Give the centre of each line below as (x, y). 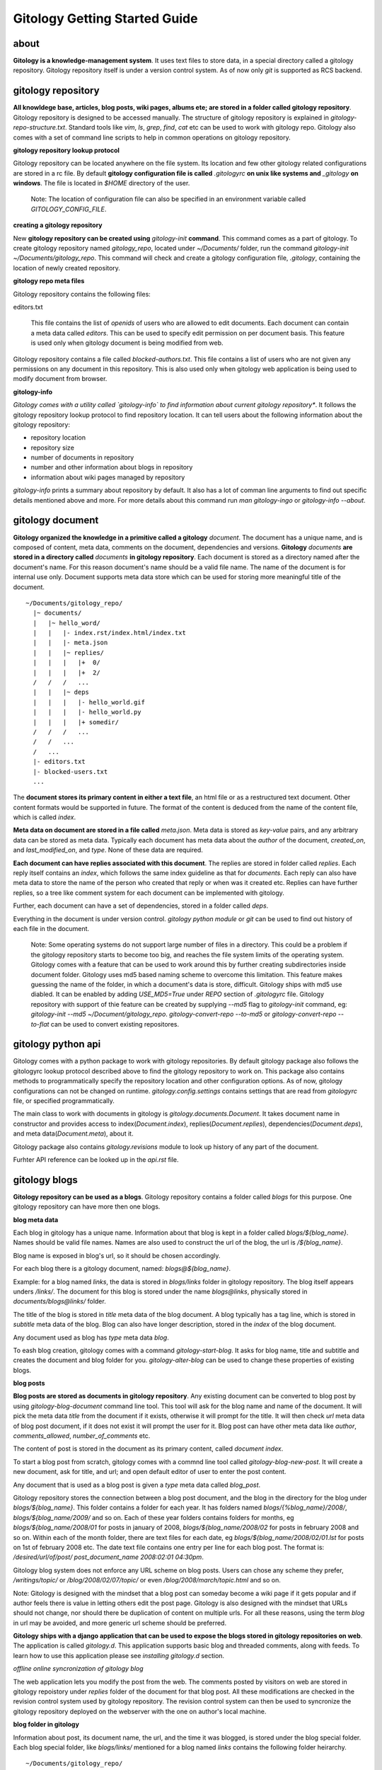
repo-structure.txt (39, 127)
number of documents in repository (82, 457)
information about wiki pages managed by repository (108, 477)
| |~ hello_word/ (66, 623)
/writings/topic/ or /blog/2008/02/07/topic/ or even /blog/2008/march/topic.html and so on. (147, 1580)
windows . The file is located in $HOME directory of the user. (102, 183)
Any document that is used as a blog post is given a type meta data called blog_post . (137, 1485)
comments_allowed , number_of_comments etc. (82, 1436)
